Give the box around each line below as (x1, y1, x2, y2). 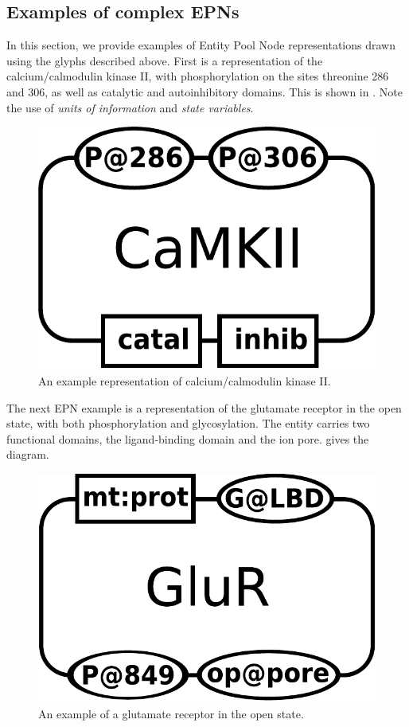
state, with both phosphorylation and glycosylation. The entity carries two (6, 415, 370, 432)
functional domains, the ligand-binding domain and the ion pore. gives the (6, 430, 369, 447)
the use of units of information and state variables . (6, 99, 254, 115)
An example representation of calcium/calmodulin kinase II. (38, 372, 331, 389)
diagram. (6, 446, 49, 463)
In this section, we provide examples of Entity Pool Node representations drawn (6, 37, 395, 53)
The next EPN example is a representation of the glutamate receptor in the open (6, 399, 402, 416)
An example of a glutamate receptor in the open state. (38, 705, 304, 721)
